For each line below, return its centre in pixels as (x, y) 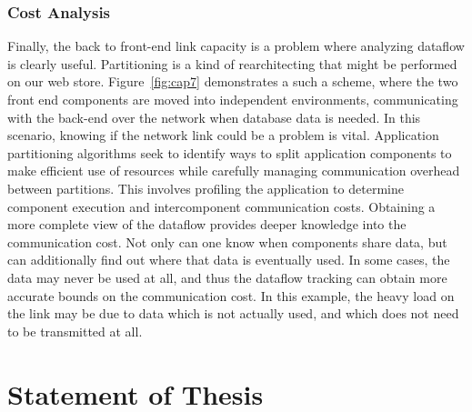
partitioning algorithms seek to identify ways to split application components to (230, 152)
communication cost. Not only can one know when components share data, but (227, 241)
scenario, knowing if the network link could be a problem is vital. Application (223, 135)
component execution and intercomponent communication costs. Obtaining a (221, 206)
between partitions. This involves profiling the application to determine (206, 188)
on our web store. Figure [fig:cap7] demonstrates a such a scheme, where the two (233, 81)
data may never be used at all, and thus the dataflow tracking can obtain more (227, 277)
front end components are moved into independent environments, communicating (233, 99)
